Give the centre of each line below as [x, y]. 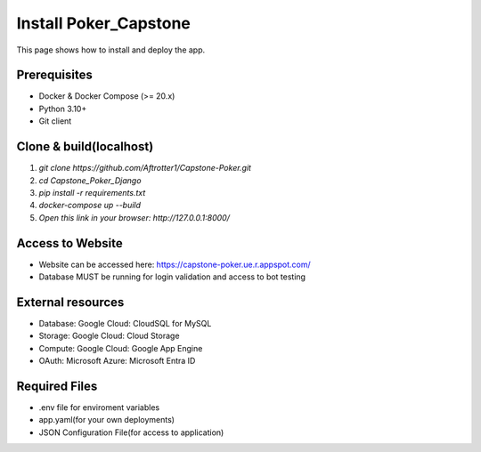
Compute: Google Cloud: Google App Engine [121, 348]
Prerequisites [54, 75]
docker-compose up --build [90, 206]
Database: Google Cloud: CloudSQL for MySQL [125, 323]
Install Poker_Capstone [103, 23]
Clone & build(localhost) [85, 147]
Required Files [57, 386]
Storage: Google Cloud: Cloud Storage [109, 336]
